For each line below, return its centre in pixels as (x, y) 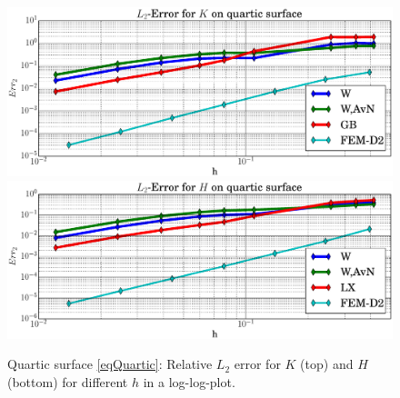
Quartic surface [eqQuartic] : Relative (110, 364)
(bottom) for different (68, 382)
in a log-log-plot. (189, 382)
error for (257, 364)
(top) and (327, 364)
